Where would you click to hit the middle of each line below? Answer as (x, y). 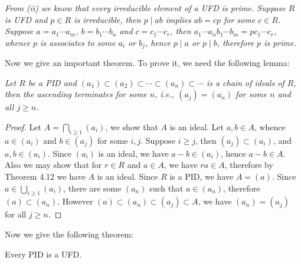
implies (178, 19)
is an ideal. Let (197, 127)
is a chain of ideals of (245, 82)
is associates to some (78, 42)
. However (75, 201)
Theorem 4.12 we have (45, 176)
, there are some (92, 188)
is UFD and (26, 19)
